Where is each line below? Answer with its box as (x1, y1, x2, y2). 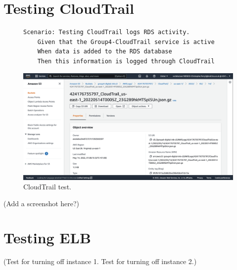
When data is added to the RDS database (37, 48, 172, 55)
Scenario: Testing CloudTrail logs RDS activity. (23, 29, 190, 36)
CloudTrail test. (23, 181, 71, 192)
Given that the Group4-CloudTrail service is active (37, 38, 215, 45)
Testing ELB (3, 227, 91, 247)
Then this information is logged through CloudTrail (37, 57, 215, 65)
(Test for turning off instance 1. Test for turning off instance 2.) (3, 256, 197, 266)
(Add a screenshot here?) (3, 198, 80, 208)
